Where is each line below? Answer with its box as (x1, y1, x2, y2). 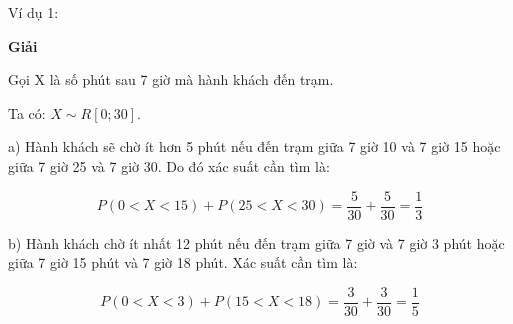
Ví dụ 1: (8, 2, 59, 22)
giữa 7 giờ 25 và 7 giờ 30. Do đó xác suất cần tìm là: (8, 155, 330, 176)
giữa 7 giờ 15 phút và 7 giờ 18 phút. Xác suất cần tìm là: (8, 252, 358, 273)
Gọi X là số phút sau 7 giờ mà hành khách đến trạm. (8, 69, 334, 90)
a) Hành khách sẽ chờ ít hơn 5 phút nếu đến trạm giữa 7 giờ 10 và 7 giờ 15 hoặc (8, 136, 501, 157)
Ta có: (8, 102, 46, 123)
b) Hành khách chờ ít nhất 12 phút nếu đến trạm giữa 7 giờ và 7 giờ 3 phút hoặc (8, 232, 505, 253)
